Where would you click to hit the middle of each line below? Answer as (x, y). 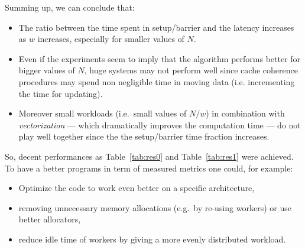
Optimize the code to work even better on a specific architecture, (137, 188)
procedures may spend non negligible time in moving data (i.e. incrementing (157, 81)
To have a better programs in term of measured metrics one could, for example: (149, 168)
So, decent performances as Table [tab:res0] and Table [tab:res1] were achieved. (149, 156)
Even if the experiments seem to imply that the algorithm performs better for (160, 58)
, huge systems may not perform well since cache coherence (191, 70)
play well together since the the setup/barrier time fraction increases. (144, 136)
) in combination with (245, 113)
